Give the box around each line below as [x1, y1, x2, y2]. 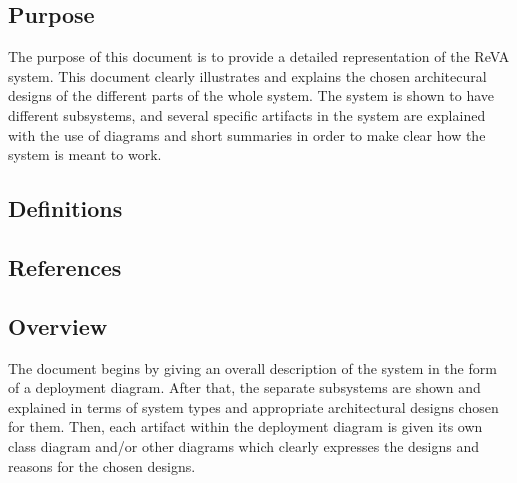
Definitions [8, 193, 123, 224]
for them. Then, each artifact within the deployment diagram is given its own [8, 416, 483, 437]
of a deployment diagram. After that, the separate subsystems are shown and [8, 377, 481, 398]
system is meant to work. [8, 144, 162, 165]
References [8, 251, 122, 282]
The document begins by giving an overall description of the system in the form [8, 357, 497, 378]
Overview [8, 310, 108, 341]
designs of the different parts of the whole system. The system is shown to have [8, 85, 495, 106]
